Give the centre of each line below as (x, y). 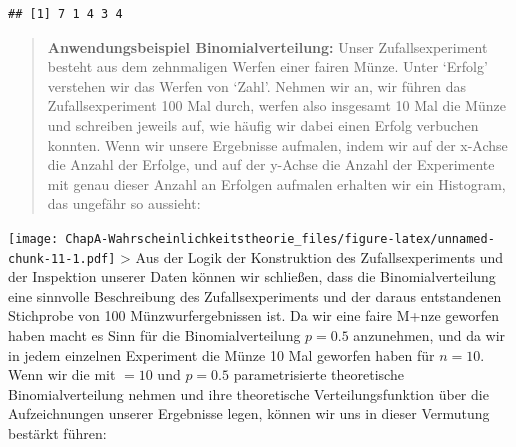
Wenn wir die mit (62, 374)
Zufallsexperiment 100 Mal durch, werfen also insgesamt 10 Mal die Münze (276, 105)
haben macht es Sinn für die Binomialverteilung (154, 335)
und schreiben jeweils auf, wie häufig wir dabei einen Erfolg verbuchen (263, 124)
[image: (33, 238)
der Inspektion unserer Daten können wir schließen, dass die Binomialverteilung (252, 276)
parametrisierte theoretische (318, 374)
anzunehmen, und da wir (429, 335)
